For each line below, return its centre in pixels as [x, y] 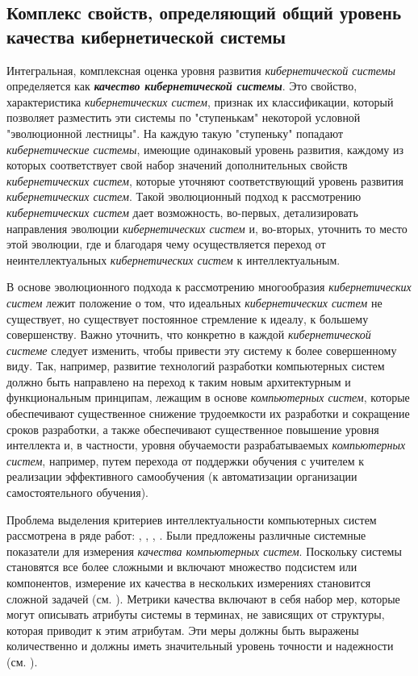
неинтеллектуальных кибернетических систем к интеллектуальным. [173, 259]
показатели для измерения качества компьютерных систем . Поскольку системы [204, 551]
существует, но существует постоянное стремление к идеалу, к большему [188, 318]
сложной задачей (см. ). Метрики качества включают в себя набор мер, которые [203, 598]
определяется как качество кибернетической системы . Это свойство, [182, 86]
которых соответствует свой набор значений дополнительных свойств [177, 165]
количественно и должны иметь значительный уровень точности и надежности [200, 646]
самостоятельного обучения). [77, 492]
